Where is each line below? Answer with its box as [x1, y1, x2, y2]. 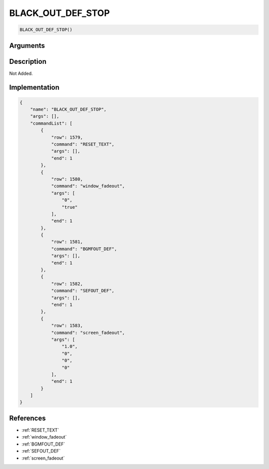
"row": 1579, [51, 135, 83, 140]
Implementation [9, 83, 60, 92]
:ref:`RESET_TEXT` [21, 427, 59, 433]
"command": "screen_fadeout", [51, 329, 125, 335]
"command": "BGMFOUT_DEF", [51, 246, 117, 252]
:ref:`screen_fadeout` [21, 455, 65, 461]
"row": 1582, [51, 281, 83, 287]
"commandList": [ [30, 120, 73, 126]
